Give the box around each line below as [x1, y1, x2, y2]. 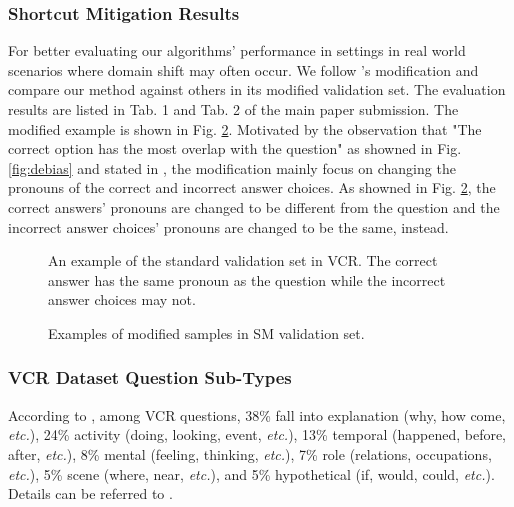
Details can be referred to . [8, 483, 173, 504]
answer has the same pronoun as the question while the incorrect [48, 269, 446, 290]
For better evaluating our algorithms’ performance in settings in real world [8, 40, 466, 61]
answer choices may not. [48, 289, 196, 310]
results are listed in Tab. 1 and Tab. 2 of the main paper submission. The [8, 99, 459, 119]
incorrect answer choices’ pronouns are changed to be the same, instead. [8, 216, 449, 237]
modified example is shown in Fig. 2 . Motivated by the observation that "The [8, 118, 482, 139]
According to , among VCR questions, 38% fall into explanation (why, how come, [8, 404, 506, 425]
